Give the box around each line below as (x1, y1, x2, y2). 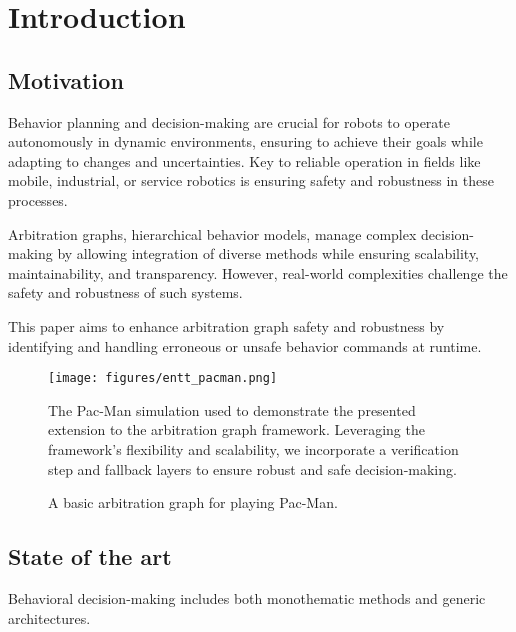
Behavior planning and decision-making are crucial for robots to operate (8, 111, 451, 132)
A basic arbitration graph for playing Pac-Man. (48, 492, 338, 513)
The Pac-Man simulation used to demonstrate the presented (48, 399, 416, 420)
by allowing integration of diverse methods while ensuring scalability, (57, 243, 480, 264)
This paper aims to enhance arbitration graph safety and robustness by (8, 315, 445, 336)
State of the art (8, 541, 172, 572)
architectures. (8, 607, 91, 628)
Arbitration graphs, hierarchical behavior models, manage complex (8, 223, 417, 244)
